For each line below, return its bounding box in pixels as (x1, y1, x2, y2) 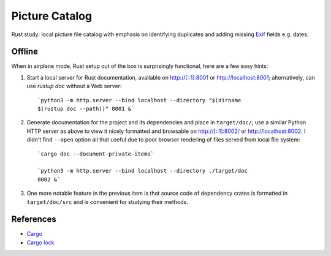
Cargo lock (26, 239, 55, 246)
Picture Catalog (11, 9, 92, 23)
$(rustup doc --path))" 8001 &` (37, 105, 135, 113)
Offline (11, 47, 38, 57)
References (11, 214, 56, 225)
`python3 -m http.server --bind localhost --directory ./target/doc (37, 167, 248, 175)
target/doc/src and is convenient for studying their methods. (26, 198, 188, 205)
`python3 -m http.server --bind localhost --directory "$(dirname (37, 97, 242, 104)
